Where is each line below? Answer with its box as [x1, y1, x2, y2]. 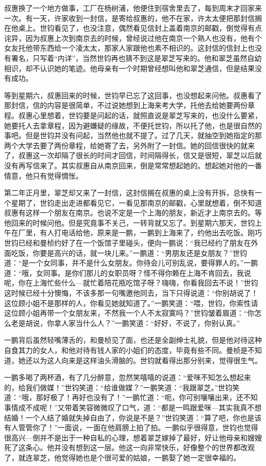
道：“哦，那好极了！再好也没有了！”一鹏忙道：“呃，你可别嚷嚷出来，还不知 [4, 392, 258, 403]
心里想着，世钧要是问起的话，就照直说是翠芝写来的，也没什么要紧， [32, 109, 262, 120]
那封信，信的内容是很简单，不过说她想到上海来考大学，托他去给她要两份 [4, 100, 248, 110]
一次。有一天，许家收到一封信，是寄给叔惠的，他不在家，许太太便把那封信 [4, 12, 255, 23]
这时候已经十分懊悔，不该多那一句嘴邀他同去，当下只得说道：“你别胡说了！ [4, 287, 258, 298]
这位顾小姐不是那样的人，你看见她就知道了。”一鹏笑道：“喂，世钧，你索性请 [4, 297, 258, 308]
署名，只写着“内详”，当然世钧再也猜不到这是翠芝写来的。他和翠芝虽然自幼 [11, 52, 262, 63]
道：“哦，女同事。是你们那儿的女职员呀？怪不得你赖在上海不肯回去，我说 [4, 267, 251, 278]
